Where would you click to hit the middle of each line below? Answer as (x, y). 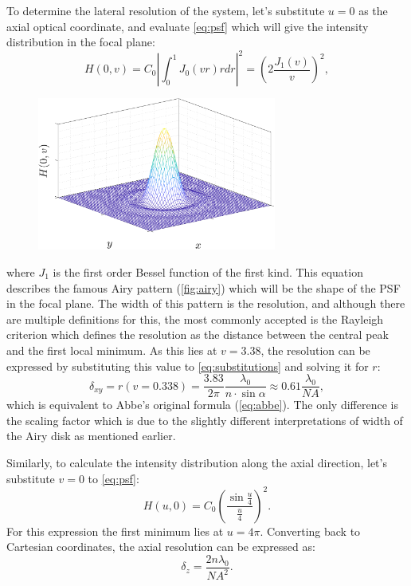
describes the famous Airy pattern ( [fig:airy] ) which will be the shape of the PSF (204, 287)
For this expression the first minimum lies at (115, 531)
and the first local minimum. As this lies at (112, 350)
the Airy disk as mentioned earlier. (91, 436)
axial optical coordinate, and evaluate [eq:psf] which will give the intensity (188, 26)
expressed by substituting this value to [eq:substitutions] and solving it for (188, 366)
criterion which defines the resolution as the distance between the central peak (198, 334)
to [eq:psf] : (114, 478)
